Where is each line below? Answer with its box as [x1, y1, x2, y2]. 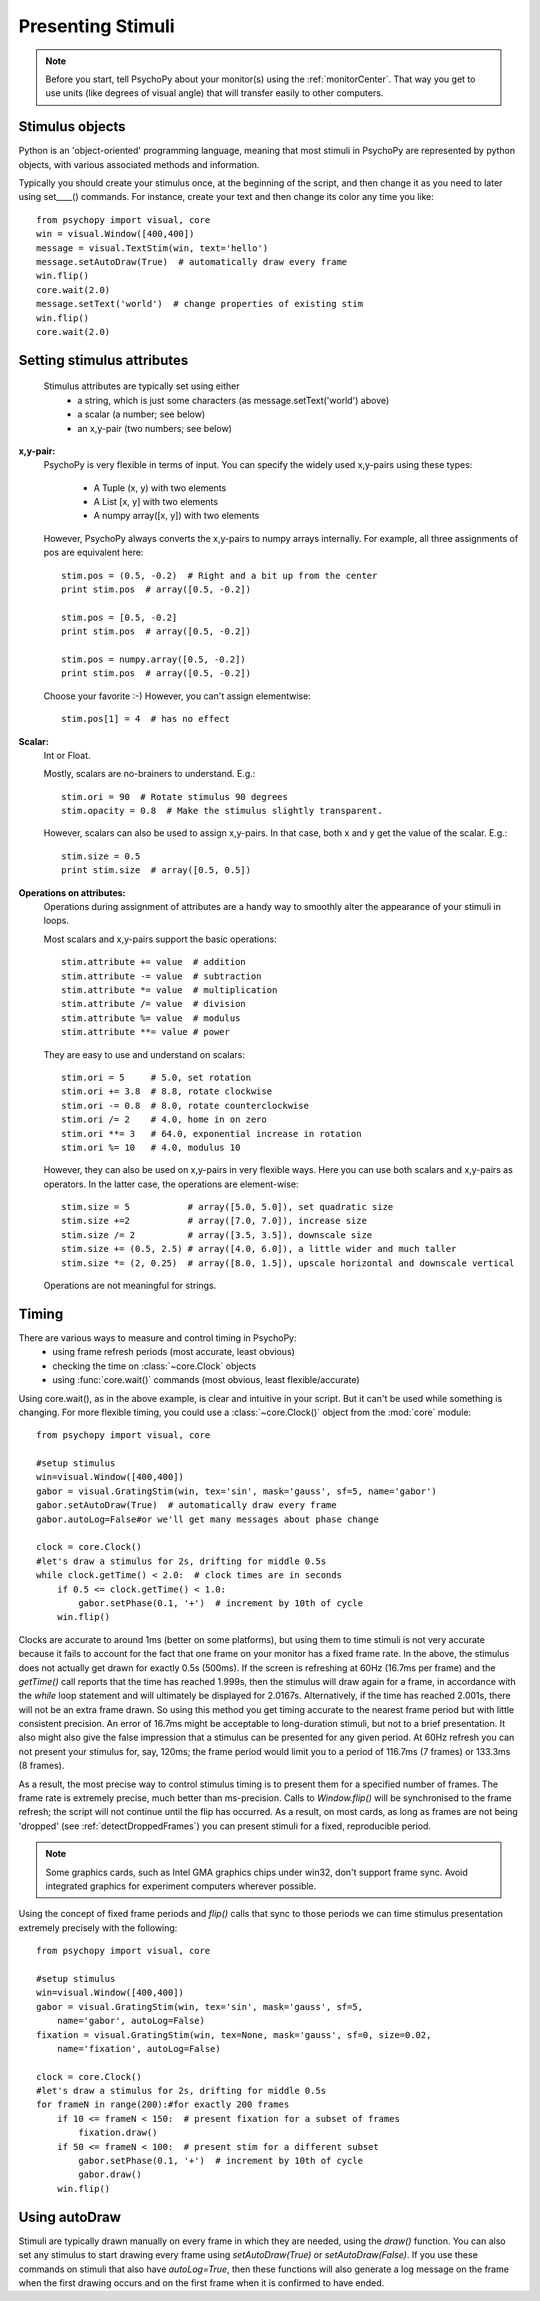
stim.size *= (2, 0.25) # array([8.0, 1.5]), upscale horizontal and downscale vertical [61, 1257, 515, 1269]
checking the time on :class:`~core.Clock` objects [52, 1360, 257, 1372]
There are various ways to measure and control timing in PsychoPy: [18, 1331, 297, 1344]
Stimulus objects [18, 118, 126, 135]
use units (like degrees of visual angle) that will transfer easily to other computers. [45, 87, 384, 99]
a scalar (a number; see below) [77, 408, 206, 420]
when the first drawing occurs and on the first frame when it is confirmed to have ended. [18, 2276, 385, 2289]
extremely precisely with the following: [18, 1921, 178, 1934]
